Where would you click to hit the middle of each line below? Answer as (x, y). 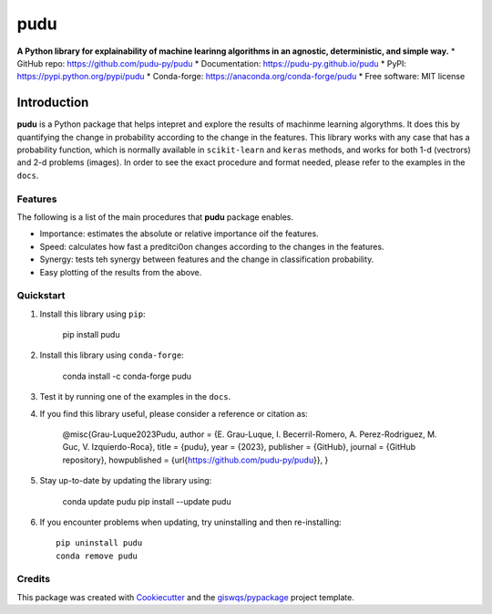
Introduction (53, 103)
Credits (33, 579)
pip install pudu (91, 335)
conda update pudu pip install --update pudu (147, 501)
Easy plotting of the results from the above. (121, 272)
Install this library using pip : (92, 314)
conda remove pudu (97, 556)
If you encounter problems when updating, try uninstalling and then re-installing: (190, 522)
